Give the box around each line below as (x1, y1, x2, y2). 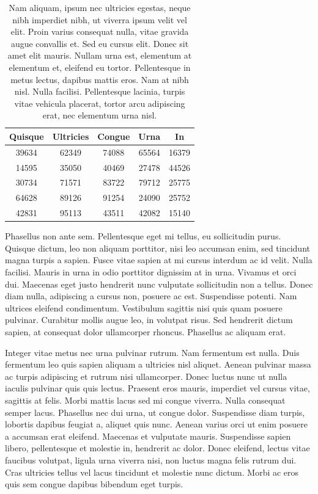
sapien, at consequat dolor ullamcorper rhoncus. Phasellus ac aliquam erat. (5, 325, 286, 338)
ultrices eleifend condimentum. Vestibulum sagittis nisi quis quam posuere (5, 301, 283, 314)
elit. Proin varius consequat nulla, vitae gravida (10, 25, 189, 38)
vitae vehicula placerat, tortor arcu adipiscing (14, 96, 185, 109)
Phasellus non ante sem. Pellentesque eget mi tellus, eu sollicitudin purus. (5, 230, 281, 242)
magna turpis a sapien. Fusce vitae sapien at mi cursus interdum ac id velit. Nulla (5, 253, 312, 266)
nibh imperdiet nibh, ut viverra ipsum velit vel (12, 13, 187, 26)
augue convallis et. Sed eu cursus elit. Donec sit (10, 37, 189, 49)
